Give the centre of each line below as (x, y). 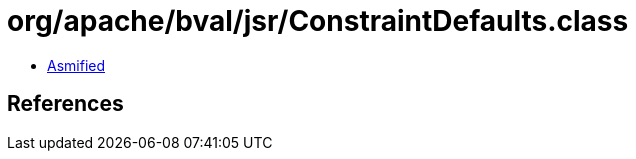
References (65, 104)
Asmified (76, 65)
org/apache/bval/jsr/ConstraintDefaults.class (318, 21)
